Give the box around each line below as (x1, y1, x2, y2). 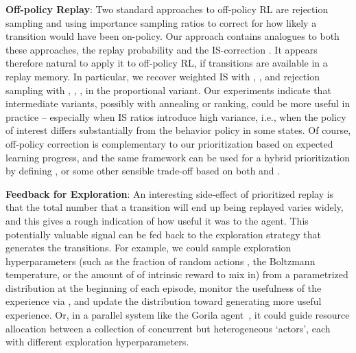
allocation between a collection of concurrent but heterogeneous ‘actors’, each (5, 321, 331, 335)
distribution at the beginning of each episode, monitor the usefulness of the (5, 280, 322, 295)
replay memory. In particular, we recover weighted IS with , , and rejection (5, 69, 320, 83)
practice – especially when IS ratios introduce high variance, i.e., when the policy (5, 109, 346, 124)
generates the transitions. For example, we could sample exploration (5, 240, 292, 255)
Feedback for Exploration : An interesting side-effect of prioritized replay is (5, 186, 334, 201)
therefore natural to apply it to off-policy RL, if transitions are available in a (5, 56, 328, 70)
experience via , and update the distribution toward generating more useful (5, 294, 322, 308)
